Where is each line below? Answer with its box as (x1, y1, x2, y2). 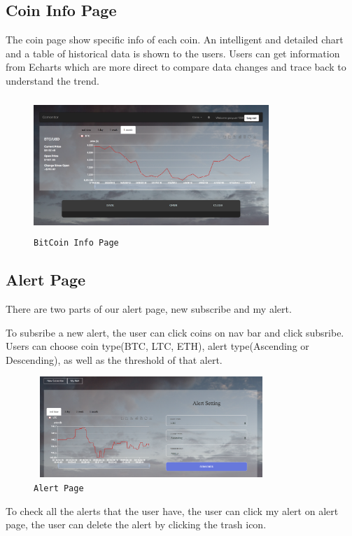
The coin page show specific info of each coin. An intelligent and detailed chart (6, 32, 344, 47)
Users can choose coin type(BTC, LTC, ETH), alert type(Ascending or (6, 339, 309, 353)
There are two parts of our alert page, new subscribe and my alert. (6, 302, 292, 316)
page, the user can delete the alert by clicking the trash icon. (6, 517, 267, 532)
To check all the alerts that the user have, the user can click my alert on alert (6, 503, 339, 518)
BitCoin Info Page (34, 238, 119, 248)
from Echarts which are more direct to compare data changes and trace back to (6, 59, 346, 74)
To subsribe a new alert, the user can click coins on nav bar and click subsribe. (6, 325, 344, 339)
